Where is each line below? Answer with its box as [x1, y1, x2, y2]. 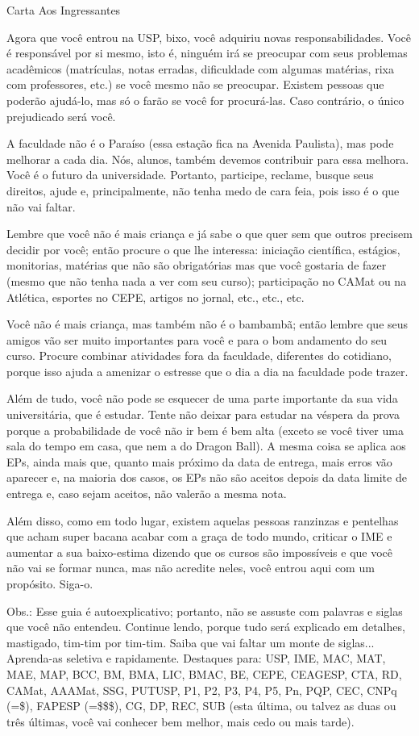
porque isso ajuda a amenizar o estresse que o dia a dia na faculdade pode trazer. [6, 362, 409, 379]
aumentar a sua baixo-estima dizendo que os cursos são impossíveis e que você [6, 543, 393, 560]
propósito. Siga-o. [6, 575, 93, 592]
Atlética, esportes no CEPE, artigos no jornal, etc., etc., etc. [6, 288, 305, 305]
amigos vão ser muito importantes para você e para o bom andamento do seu [6, 331, 388, 348]
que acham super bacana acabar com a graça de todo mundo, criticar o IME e [6, 528, 392, 545]
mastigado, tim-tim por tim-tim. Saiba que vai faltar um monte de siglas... [6, 634, 375, 650]
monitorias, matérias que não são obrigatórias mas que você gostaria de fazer [6, 257, 387, 274]
